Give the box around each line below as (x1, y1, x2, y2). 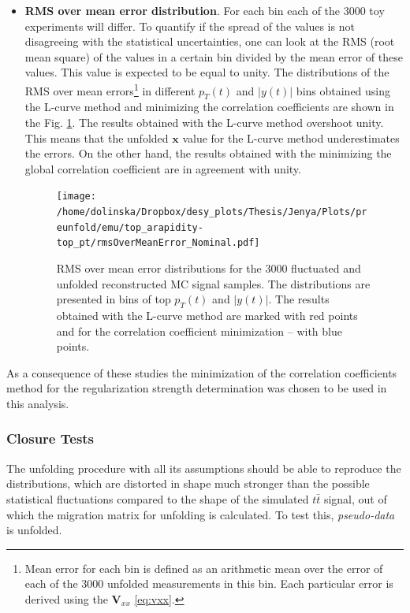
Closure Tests (6, 429, 95, 448)
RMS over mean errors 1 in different (24, 80, 196, 98)
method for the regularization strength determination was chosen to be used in (6, 380, 387, 396)
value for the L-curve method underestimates (182, 129, 400, 146)
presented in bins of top (56, 291, 171, 307)
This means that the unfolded (24, 129, 169, 146)
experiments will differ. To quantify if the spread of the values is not (24, 17, 355, 34)
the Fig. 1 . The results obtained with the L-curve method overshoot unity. (24, 114, 384, 131)
